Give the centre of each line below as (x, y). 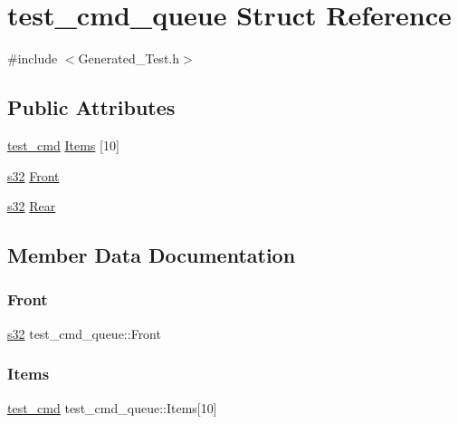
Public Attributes (91, 107)
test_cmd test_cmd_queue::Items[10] (112, 407)
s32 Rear (32, 206)
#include (33, 58)
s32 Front (33, 175)
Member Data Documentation (152, 255)
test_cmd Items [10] (63, 145)
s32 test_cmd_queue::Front (84, 333)
